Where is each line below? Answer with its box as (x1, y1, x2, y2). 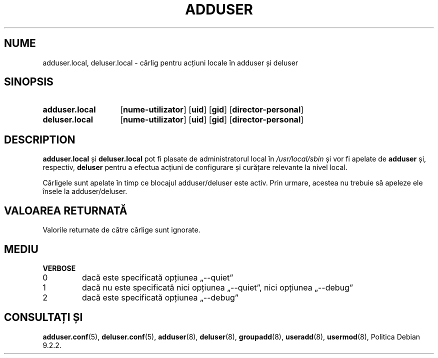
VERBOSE (42, 263, 76, 272)
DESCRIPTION (4, 133, 75, 146)
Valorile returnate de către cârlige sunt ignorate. (42, 225, 200, 234)
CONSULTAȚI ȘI (4, 311, 83, 324)
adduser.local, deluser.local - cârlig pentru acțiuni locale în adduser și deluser (42, 58, 298, 67)
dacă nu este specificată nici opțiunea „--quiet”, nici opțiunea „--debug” (81, 282, 353, 292)
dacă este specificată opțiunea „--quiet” (81, 272, 233, 282)
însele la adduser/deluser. (42, 187, 127, 196)
